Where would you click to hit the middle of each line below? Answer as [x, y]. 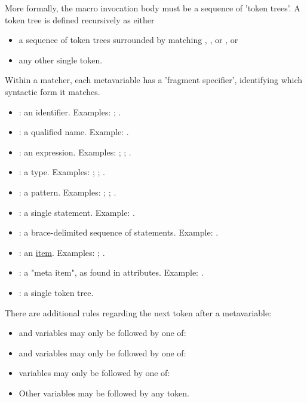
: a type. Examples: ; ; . [62, 172]
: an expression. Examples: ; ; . [75, 152]
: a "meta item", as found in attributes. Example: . [111, 272]
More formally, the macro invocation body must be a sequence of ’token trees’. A [153, 8]
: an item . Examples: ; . [62, 252]
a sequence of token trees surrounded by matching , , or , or [128, 40]
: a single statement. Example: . [77, 212]
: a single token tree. [56, 292]
